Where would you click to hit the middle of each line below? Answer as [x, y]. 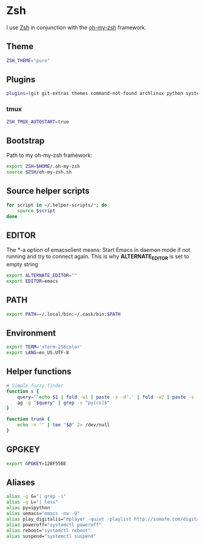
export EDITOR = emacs [32, 281]
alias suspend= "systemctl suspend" [51, 536]
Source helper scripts [48, 191]
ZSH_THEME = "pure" [28, 61]
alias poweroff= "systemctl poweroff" [54, 525]
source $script [36, 210]
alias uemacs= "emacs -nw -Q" [43, 514]
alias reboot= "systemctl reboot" [49, 530]
